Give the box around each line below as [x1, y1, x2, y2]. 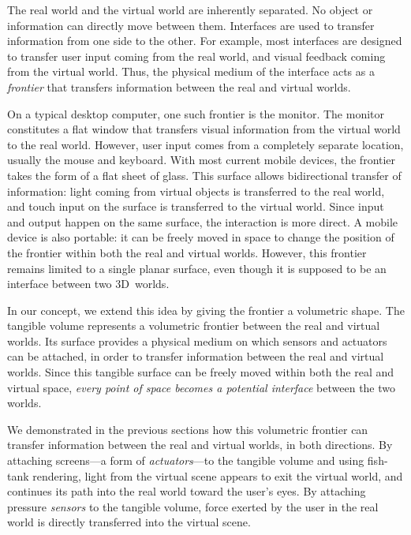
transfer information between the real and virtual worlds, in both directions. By [7, 436, 393, 453]
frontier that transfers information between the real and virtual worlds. [7, 78, 351, 95]
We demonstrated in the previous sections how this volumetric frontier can [7, 421, 368, 437]
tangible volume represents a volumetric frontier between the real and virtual [7, 317, 380, 334]
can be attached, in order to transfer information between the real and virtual [7, 348, 384, 365]
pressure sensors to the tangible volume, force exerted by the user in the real [7, 498, 379, 514]
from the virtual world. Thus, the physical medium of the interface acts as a [7, 63, 375, 80]
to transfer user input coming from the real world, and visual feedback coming [7, 47, 386, 64]
